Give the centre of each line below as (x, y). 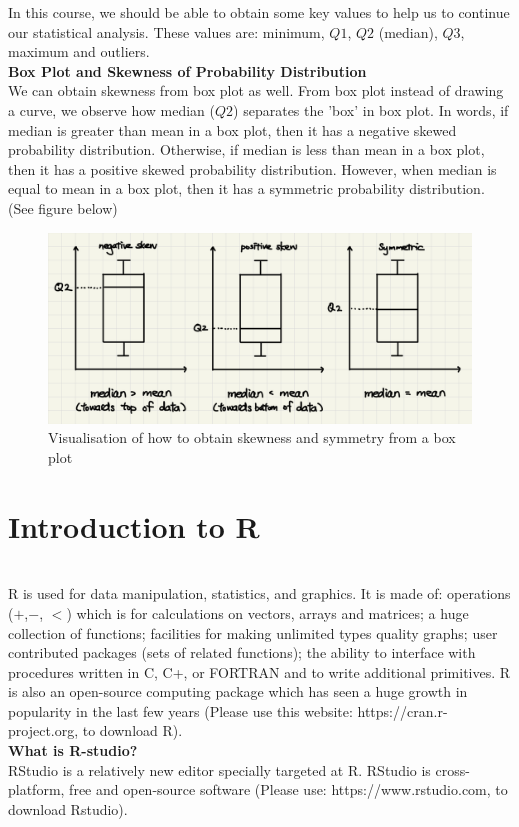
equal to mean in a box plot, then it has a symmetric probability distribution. (246, 188)
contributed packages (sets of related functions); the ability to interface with (242, 652)
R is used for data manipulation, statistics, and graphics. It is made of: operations (259, 593)
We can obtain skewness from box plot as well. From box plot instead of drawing (256, 90)
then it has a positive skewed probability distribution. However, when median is (252, 168)
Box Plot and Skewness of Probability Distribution (187, 70)
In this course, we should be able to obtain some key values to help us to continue (259, 12)
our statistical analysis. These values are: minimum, (166, 31)
